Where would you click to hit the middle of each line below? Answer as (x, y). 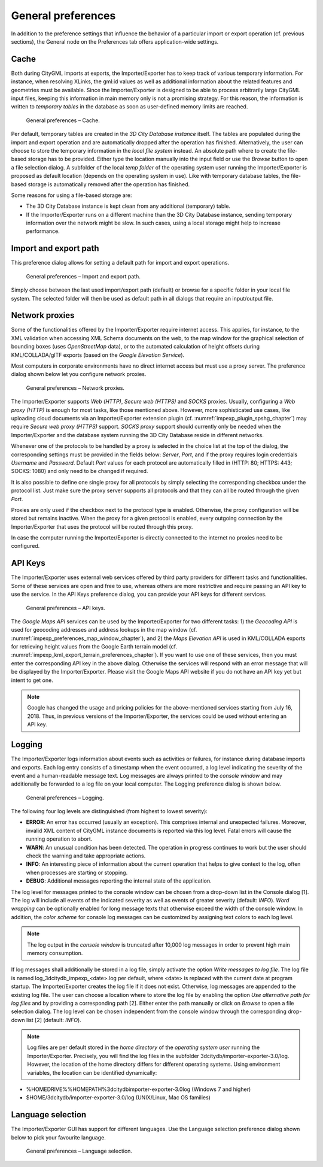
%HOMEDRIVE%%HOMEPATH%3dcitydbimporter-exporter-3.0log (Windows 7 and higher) (138, 1089)
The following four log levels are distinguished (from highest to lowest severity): (109, 811)
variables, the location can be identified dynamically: (92, 1072)
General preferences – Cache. (63, 120)
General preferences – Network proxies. (75, 388)
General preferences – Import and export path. (83, 276)
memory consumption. (55, 953)
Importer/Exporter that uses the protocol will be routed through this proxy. (102, 526)
